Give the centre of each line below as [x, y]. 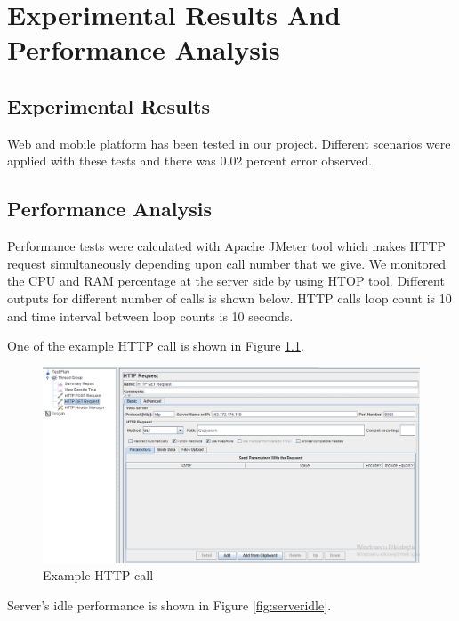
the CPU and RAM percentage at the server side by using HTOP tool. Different [226, 281]
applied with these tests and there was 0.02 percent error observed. [190, 161]
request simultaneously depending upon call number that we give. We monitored [227, 263]
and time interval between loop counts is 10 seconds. [150, 315]
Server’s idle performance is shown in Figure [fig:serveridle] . [169, 605]
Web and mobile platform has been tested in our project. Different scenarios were [229, 143]
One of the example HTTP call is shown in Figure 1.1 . [156, 346]
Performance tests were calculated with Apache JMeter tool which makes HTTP [226, 246]
